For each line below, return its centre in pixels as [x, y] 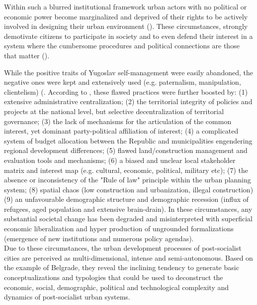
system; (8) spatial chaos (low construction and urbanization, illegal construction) [129, 189]
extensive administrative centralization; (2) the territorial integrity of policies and [128, 101]
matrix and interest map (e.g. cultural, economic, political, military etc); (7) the [126, 170]
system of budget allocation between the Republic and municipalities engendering [128, 140]
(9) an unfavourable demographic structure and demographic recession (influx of [127, 199]
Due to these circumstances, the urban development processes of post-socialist [123, 248]
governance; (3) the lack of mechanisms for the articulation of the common [118, 121]
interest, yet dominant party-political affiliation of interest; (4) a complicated [121, 131]
